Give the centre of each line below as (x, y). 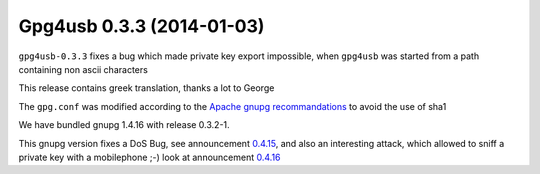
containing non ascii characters (83, 69)
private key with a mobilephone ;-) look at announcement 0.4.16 (149, 157)
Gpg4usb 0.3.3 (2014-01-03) (141, 26)
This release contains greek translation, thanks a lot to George (146, 88)
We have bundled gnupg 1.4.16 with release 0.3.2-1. (124, 125)
